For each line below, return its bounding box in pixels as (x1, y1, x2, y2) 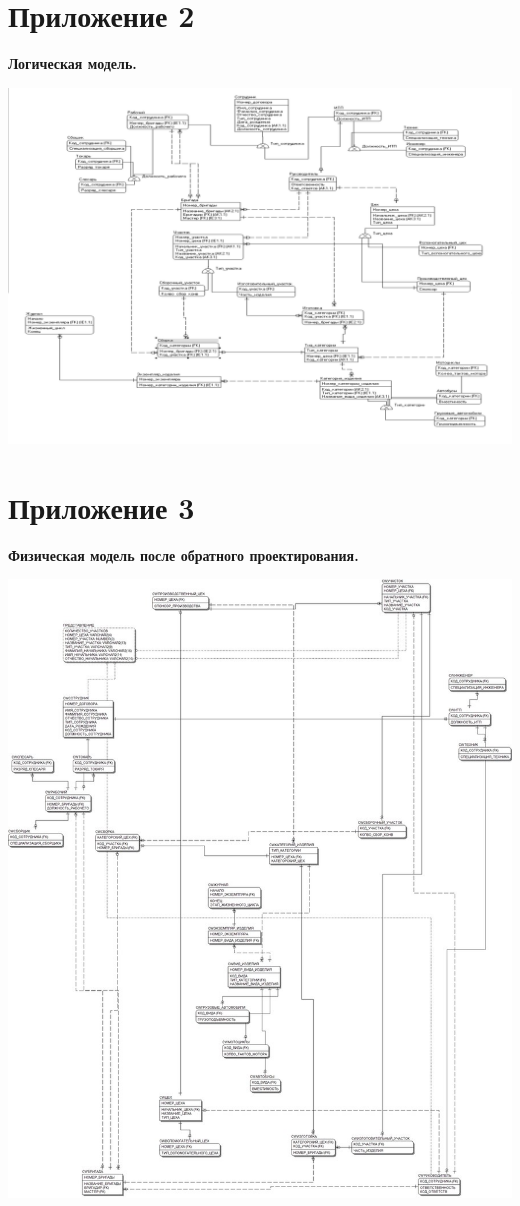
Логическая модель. (8, 53, 137, 74)
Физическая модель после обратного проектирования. (8, 544, 359, 565)
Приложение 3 (8, 486, 195, 527)
